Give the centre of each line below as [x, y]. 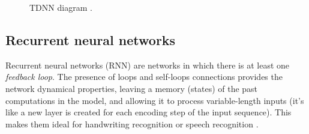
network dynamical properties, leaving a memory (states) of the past [132, 88]
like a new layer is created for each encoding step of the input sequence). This [148, 112]
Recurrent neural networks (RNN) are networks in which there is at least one [148, 65]
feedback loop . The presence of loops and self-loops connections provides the [144, 77]
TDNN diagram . [61, 7]
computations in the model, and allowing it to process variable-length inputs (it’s [155, 100]
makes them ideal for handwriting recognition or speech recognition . [132, 123]
